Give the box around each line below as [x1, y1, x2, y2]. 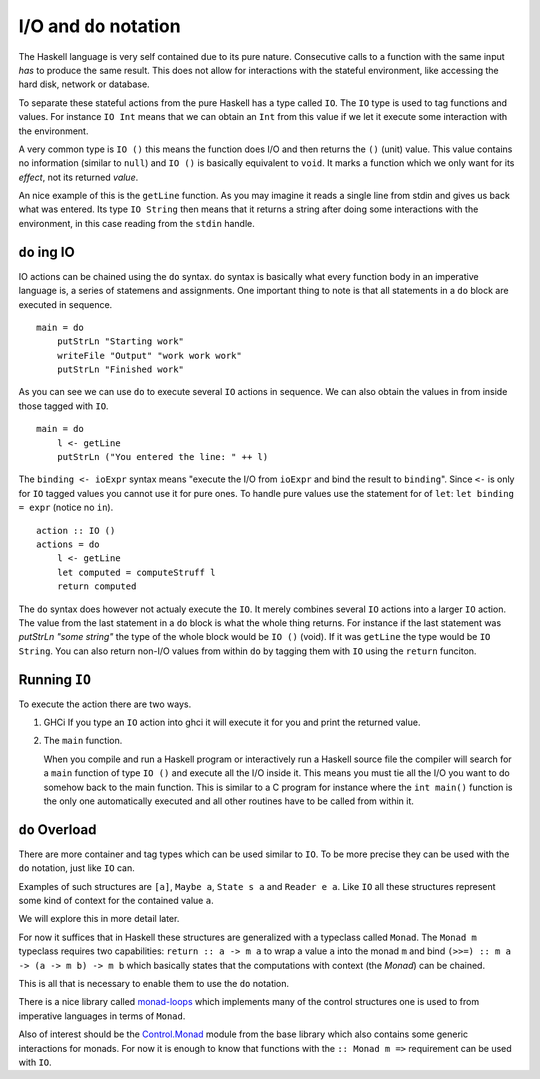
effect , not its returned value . [18, 171, 139, 183]
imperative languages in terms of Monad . [18, 1010, 186, 1022]
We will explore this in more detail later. [18, 913, 180, 925]
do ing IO [18, 243, 75, 260]
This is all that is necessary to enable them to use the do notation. [18, 978, 290, 990]
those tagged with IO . [18, 400, 109, 412]
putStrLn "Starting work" [56, 336, 185, 347]
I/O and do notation [18, 15, 181, 37]
